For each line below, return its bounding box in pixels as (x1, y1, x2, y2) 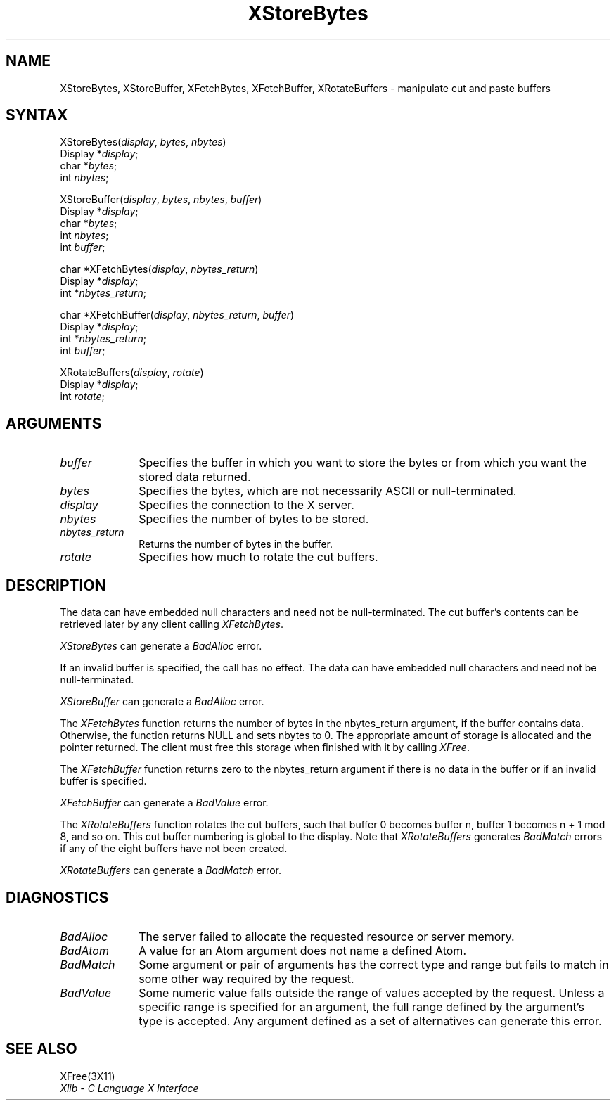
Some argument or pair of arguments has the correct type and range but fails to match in (139, 957, 609, 972)
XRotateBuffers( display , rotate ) (60, 366, 204, 379)
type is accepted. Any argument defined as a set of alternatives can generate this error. (139, 1013, 602, 1028)
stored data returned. (139, 470, 251, 484)
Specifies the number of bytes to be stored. (139, 512, 369, 527)
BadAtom (60, 943, 109, 958)
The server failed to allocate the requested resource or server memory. (139, 929, 515, 944)
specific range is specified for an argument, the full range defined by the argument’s (139, 999, 584, 1014)
